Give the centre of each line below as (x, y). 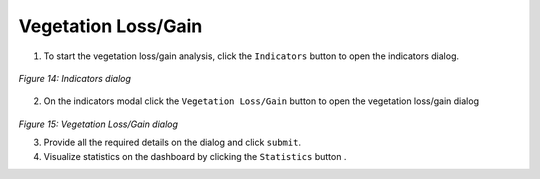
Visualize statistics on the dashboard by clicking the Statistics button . (195, 156)
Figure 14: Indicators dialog (75, 78)
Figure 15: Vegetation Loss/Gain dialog (98, 124)
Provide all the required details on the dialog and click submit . (172, 142)
